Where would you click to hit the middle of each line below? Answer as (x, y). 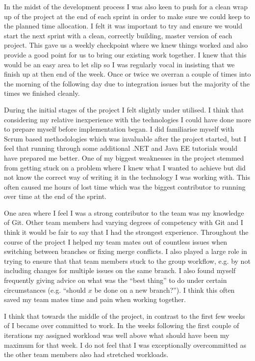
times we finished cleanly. (42, 93)
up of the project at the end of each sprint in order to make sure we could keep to (127, 16)
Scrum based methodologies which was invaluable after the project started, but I (125, 138)
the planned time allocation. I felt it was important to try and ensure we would (123, 26)
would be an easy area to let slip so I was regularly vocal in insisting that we (119, 64)
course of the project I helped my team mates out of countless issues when (116, 241)
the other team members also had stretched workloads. (86, 354)
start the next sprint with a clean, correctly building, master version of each (118, 35)
